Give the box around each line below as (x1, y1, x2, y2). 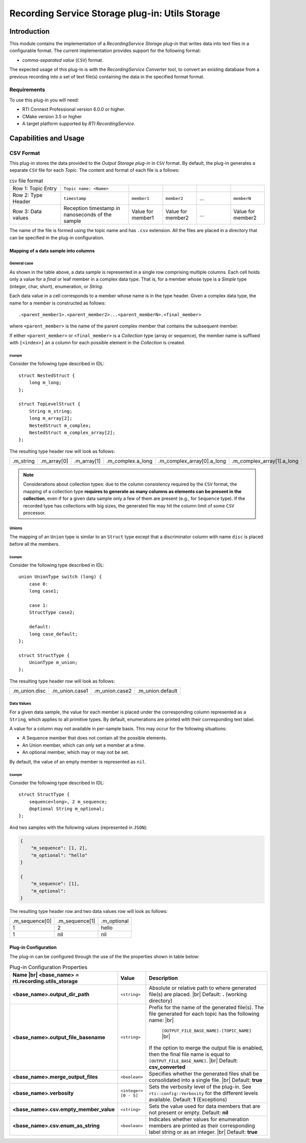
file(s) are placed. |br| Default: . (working (148, 991, 247, 998)
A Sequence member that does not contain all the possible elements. (22, 735, 167, 741)
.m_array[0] (40, 458, 68, 465)
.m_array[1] (74, 458, 101, 465)
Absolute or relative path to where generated (148, 984, 257, 992)
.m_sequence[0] (12, 918, 52, 925)
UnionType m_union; (29, 659, 78, 666)
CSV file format (9, 177, 43, 185)
